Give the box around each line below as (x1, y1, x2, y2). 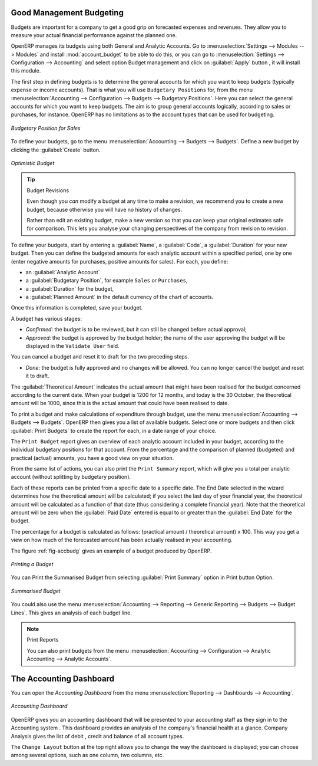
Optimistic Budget (11, 159, 55, 166)
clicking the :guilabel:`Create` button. (11, 146, 101, 153)
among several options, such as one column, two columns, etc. (11, 752, 164, 759)
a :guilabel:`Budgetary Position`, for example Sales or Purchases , (25, 277, 188, 284)
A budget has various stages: (11, 315, 82, 322)
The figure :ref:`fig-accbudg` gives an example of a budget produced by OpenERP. (11, 547, 212, 554)
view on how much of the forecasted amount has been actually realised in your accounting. (11, 537, 233, 544)
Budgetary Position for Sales (11, 124, 81, 131)
